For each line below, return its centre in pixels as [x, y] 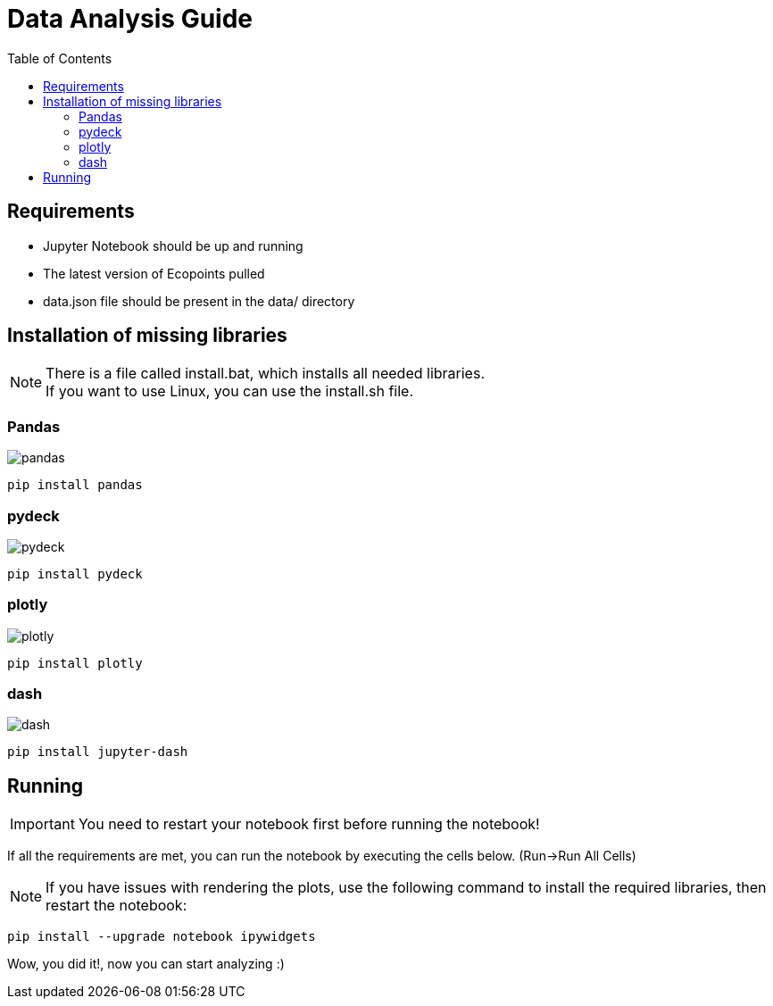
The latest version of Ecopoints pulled [154, 273]
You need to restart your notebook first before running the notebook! [309, 824]
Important [42, 824]
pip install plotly [75, 663]
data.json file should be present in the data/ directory [199, 301]
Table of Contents [60, 58]
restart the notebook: [116, 906]
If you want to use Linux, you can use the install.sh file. [230, 391]
